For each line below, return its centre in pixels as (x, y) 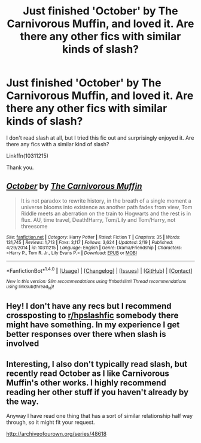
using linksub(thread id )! (30, 287)
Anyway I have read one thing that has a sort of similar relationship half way (100, 415)
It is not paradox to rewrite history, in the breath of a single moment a (106, 201)
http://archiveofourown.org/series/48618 (56, 433)
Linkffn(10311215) (28, 156)
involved (23, 344)
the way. (22, 401)
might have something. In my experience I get (93, 325)
